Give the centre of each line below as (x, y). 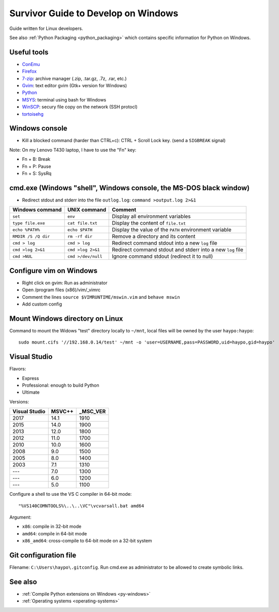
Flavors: (18, 369)
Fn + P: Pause (37, 166)
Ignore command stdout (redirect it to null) (162, 256)
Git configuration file (43, 555)
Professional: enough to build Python (61, 385)
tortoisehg (33, 114)
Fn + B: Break (36, 159)
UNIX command (87, 210)
